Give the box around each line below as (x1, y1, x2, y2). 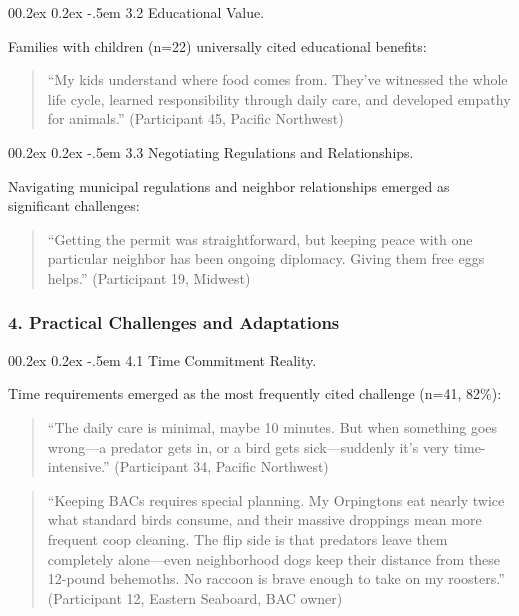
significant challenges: (8, 195, 140, 216)
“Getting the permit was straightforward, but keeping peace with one (47, 228, 473, 249)
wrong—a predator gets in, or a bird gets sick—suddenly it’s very (47, 436, 449, 457)
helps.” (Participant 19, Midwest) (47, 267, 251, 288)
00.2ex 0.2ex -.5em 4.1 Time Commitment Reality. (8, 349, 317, 370)
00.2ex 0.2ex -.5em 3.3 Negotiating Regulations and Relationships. (8, 141, 414, 162)
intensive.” (47, 456, 110, 477)
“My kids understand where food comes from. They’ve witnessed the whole (47, 69, 508, 90)
